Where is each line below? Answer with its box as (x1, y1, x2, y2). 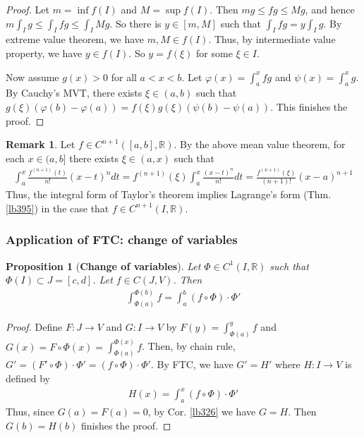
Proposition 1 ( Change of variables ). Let (6, 258, 201, 273)
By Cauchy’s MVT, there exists (6, 85, 142, 100)
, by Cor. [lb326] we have (147, 403, 256, 418)
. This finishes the (270, 99, 348, 114)
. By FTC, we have (150, 357, 233, 372)
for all (111, 69, 137, 84)
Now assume (6, 69, 59, 84)
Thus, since (6, 403, 54, 418)
